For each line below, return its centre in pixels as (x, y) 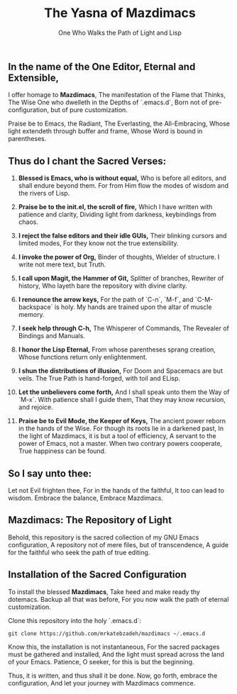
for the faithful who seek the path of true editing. (79, 552)
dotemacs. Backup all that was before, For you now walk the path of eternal (118, 599)
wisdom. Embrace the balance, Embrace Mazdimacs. (86, 498)
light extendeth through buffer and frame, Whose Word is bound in (105, 131)
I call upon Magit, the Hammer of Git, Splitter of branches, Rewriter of (121, 279)
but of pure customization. (89, 110)
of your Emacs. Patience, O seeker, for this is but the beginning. (101, 662)
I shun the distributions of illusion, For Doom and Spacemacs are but (120, 371)
